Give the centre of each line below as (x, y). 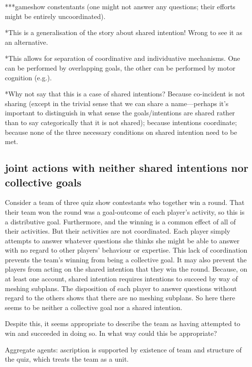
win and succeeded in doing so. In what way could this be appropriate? (111, 333)
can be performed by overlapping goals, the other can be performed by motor (120, 67)
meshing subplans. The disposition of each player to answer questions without (121, 288)
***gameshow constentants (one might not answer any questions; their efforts (120, 6)
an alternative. (27, 42)
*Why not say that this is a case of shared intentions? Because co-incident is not (125, 94)
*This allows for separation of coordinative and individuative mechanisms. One (123, 58)
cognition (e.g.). (28, 77)
